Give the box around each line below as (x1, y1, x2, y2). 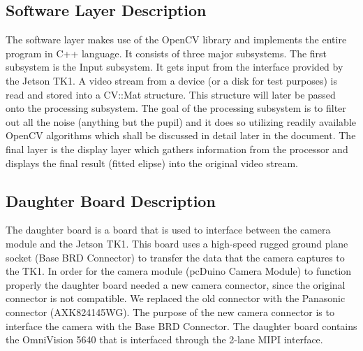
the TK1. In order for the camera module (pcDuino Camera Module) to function (6, 264, 352, 278)
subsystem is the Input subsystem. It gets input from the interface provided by (6, 59, 343, 74)
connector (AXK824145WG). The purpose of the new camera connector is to (6, 304, 334, 319)
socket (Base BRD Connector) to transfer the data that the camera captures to (6, 250, 345, 264)
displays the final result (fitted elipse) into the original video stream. (6, 155, 298, 170)
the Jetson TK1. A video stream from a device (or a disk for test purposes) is (6, 73, 337, 87)
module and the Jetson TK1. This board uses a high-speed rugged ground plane (6, 236, 348, 250)
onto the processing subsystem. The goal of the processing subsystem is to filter (6, 101, 346, 115)
